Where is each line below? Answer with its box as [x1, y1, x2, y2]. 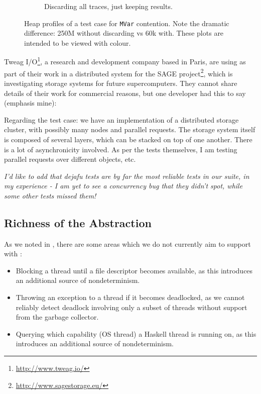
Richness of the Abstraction [4, 215, 152, 230]
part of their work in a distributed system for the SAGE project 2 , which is [4, 66, 233, 78]
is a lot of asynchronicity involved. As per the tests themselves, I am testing [4, 144, 237, 154]
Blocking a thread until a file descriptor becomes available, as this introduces [16, 265, 253, 275]
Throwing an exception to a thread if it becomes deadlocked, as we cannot [16, 292, 245, 303]
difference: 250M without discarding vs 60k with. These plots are [24, 28, 224, 38]
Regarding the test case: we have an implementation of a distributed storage [4, 114, 239, 125]
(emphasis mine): [4, 97, 57, 108]
